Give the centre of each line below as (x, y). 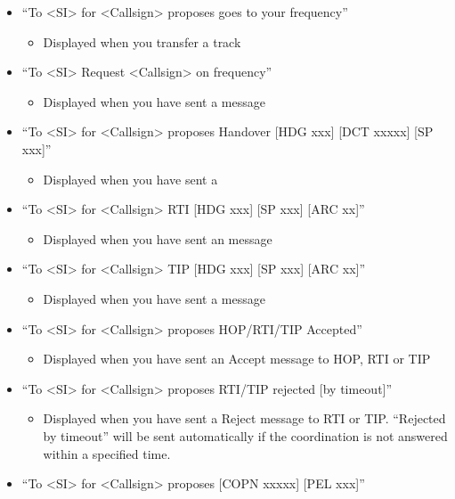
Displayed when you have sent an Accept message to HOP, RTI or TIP (237, 359)
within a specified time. (107, 453)
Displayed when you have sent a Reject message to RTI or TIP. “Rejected (244, 418)
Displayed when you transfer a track (142, 41)
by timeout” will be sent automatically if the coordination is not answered (245, 435)
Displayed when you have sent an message (158, 238)
